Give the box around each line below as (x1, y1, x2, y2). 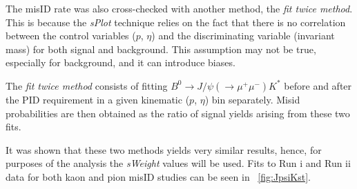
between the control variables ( (6, 28, 136, 43)
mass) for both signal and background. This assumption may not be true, (6, 41, 316, 56)
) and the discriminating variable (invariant (151, 28, 335, 43)
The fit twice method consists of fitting (6, 78, 168, 92)
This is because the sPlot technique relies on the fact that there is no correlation (6, 14, 346, 29)
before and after (284, 78, 352, 92)
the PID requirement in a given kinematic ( (6, 92, 190, 106)
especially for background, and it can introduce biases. (6, 55, 235, 70)
